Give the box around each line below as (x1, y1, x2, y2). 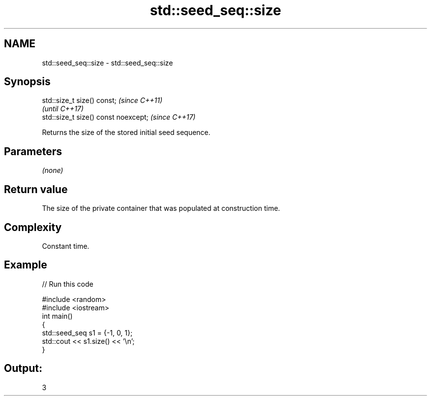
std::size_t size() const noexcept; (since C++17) (42, 113, 196, 122)
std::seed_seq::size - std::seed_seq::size (42, 58, 173, 67)
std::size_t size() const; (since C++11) (42, 96, 163, 105)
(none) (42, 166, 63, 175)
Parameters (4, 145, 62, 158)
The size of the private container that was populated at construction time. (42, 204, 280, 213)
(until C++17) (42, 104, 84, 113)
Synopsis (4, 75, 51, 88)
